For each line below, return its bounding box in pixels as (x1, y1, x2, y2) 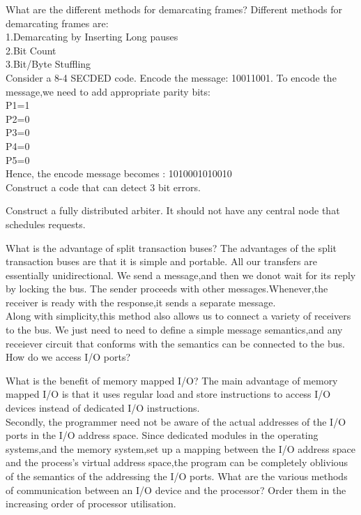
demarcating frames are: (6, 15, 109, 30)
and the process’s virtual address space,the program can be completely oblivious (6, 455, 348, 470)
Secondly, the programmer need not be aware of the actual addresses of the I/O (6, 414, 346, 428)
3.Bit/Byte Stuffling (6, 57, 91, 71)
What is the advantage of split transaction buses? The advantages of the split (6, 240, 337, 255)
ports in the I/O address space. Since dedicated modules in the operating (6, 428, 318, 442)
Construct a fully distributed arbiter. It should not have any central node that (6, 203, 340, 218)
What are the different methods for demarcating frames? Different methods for (6, 2, 342, 16)
